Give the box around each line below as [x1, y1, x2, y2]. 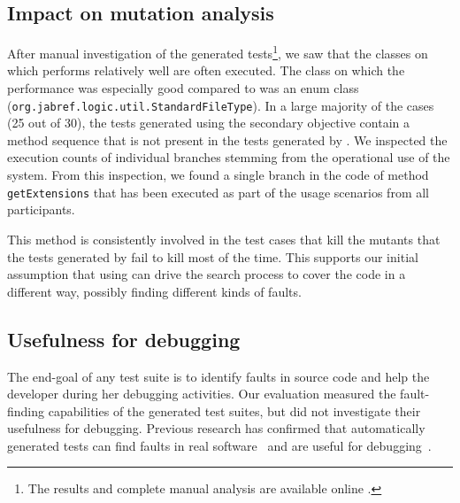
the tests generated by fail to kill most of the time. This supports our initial [7, 247, 418, 266]
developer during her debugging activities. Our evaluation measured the [7, 384, 396, 403]
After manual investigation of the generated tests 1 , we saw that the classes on [7, 42, 428, 62]
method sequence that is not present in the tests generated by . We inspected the [7, 130, 448, 149]
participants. [7, 200, 75, 219]
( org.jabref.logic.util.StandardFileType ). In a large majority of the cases [7, 96, 434, 114]
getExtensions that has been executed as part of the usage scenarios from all [7, 182, 429, 201]
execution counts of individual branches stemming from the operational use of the [7, 148, 450, 166]
